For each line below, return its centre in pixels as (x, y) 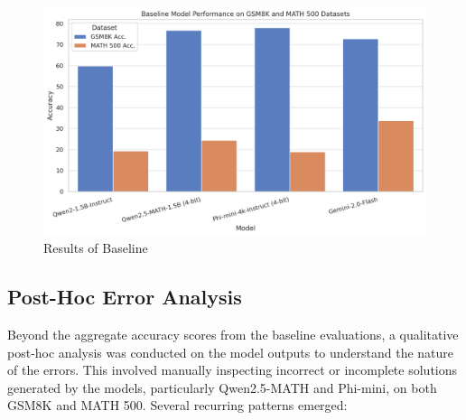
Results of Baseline (96, 248)
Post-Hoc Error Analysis (125, 297)
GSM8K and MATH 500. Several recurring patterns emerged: (177, 405)
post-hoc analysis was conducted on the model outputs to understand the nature (231, 352)
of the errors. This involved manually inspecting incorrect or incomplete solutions (233, 370)
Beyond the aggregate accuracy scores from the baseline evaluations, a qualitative (233, 334)
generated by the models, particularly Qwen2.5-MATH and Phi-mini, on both (222, 387)
